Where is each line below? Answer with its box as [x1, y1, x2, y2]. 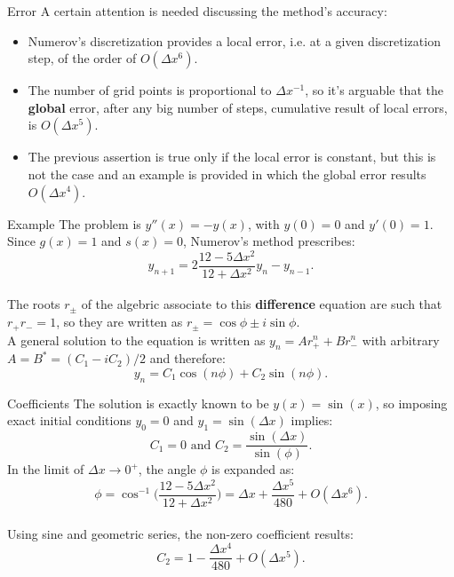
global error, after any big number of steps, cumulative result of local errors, [28, 98, 448, 116]
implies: [291, 411, 333, 430]
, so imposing [375, 393, 448, 412]
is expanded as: [211, 460, 295, 478]
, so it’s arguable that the [305, 81, 443, 99]
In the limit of [7, 460, 84, 478]
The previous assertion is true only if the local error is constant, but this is [28, 147, 436, 166]
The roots [7, 295, 60, 313]
